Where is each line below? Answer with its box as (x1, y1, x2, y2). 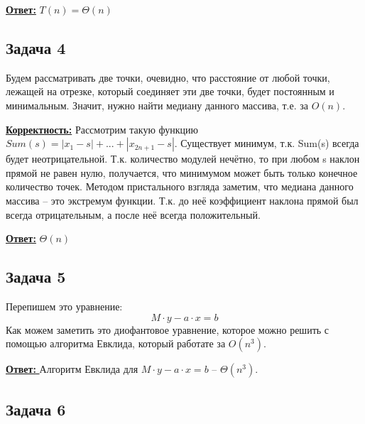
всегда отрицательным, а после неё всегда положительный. (6, 207, 261, 222)
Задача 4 (6, 36, 66, 58)
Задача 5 (6, 266, 66, 288)
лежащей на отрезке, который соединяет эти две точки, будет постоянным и (6, 84, 334, 99)
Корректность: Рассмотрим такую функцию (6, 121, 198, 136)
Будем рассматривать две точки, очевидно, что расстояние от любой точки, (6, 70, 330, 85)
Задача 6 (6, 398, 66, 420)
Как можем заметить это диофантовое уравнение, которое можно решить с (6, 322, 329, 337)
